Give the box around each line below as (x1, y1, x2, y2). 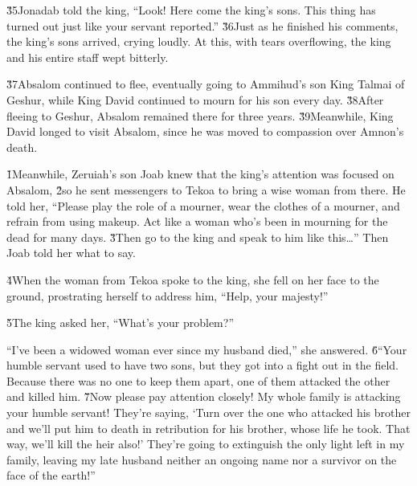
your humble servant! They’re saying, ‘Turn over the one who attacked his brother (6, 404, 411, 421)
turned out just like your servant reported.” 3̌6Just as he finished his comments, (6, 17, 399, 34)
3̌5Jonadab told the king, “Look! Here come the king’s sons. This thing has (6, 2, 376, 18)
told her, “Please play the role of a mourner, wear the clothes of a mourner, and (6, 197, 400, 214)
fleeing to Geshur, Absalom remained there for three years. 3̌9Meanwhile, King (6, 107, 394, 124)
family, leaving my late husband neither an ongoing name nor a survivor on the (6, 451, 397, 468)
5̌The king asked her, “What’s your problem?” (6, 314, 234, 331)
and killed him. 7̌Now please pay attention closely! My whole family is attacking (6, 388, 401, 405)
